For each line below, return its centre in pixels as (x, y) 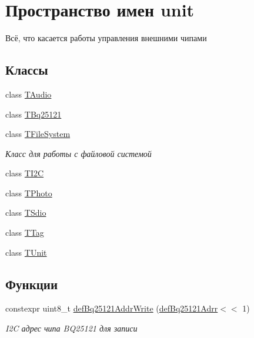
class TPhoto (29, 193)
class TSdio (26, 212)
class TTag (25, 232)
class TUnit (26, 252)
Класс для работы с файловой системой (78, 153)
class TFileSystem (38, 134)
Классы (27, 70)
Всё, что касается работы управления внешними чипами (106, 38)
